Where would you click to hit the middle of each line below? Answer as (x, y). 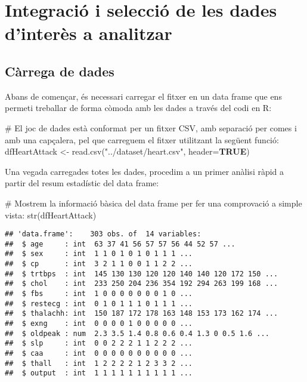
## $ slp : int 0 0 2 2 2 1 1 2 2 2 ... (99, 344)
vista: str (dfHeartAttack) (51, 215)
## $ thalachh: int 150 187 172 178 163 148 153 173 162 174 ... (142, 314)
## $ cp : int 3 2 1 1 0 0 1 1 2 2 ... (99, 264)
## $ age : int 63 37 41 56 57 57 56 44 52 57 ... (120, 244)
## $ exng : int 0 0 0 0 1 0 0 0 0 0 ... (99, 324)
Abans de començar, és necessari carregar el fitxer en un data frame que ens (143, 96)
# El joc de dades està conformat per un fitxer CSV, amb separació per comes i (151, 127)
